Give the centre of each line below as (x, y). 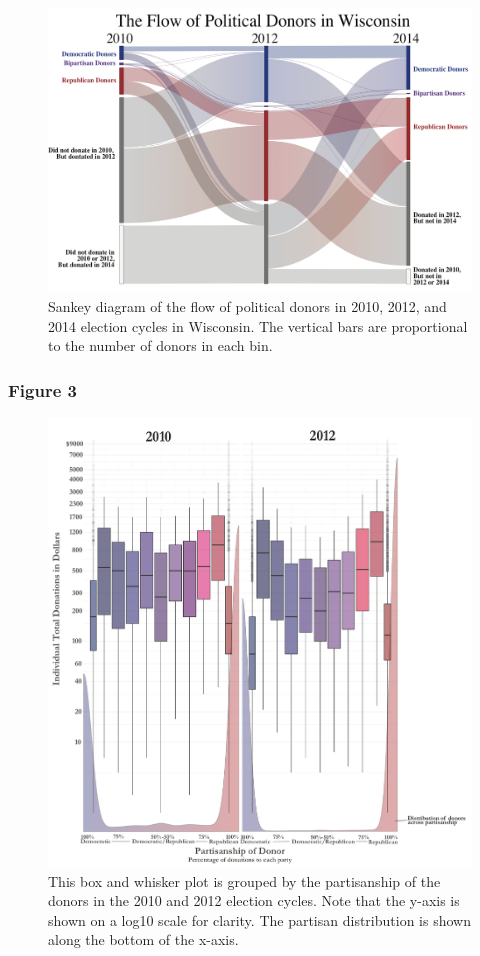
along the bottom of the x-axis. (143, 939)
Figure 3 (42, 389)
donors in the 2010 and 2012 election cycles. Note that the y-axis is (254, 900)
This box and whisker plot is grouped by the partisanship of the (244, 880)
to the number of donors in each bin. (160, 345)
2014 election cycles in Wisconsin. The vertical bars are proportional (258, 325)
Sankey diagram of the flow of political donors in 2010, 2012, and (247, 306)
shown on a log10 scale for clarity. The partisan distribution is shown (259, 919)
